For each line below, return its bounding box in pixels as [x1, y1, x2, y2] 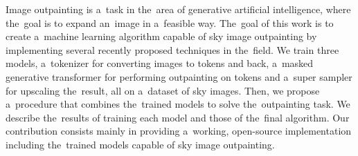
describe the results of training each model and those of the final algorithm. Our [6, 110, 350, 124]
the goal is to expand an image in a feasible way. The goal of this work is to [6, 15, 334, 30]
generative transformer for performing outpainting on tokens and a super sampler [6, 69, 352, 84]
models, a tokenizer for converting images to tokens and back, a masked [6, 56, 314, 70]
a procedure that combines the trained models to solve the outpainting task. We [6, 97, 350, 111]
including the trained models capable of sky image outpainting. [6, 137, 275, 151]
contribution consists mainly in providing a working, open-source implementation [6, 124, 352, 138]
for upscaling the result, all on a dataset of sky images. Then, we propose [6, 83, 320, 97]
